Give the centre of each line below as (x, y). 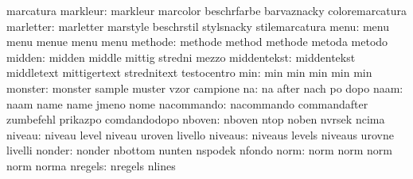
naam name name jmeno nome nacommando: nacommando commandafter (187, 103)
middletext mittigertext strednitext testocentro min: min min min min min (189, 72)
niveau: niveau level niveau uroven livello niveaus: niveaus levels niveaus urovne (200, 134)
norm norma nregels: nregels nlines (91, 165)
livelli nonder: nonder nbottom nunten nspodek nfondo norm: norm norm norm (199, 150)
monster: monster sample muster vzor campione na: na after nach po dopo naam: (205, 88)
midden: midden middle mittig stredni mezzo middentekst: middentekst (181, 57)
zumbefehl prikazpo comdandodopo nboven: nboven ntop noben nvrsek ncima (196, 119)
